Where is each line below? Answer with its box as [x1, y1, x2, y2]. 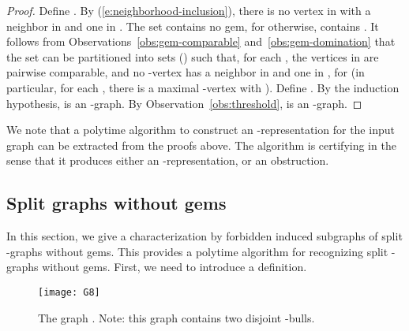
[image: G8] [38, 286, 100, 298]
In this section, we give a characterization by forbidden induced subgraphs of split [6, 228, 403, 244]
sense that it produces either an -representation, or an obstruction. [6, 152, 329, 169]
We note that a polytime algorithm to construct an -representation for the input [6, 121, 395, 138]
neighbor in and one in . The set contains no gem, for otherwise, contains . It [6, 17, 379, 34]
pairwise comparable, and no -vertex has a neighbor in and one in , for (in [6, 64, 365, 80]
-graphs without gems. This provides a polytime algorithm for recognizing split [6, 243, 388, 259]
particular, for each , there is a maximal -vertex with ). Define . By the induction [6, 79, 400, 95]
